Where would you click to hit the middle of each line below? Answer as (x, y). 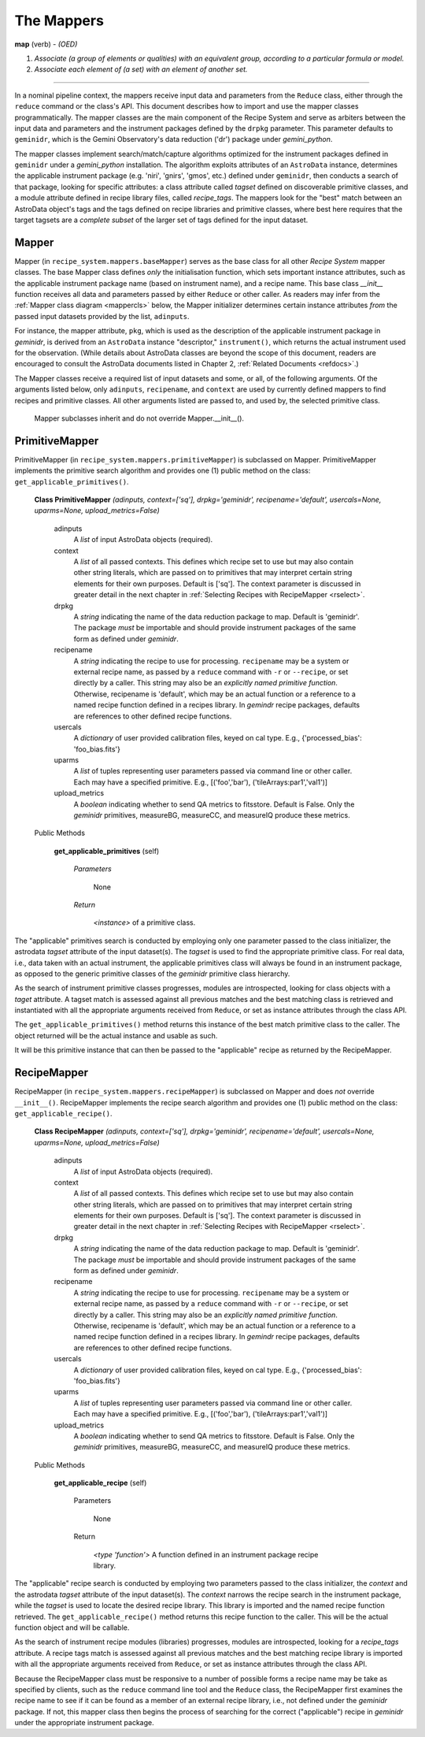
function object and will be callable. (72, 1628)
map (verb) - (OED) (46, 44)
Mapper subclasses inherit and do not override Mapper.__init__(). (139, 418)
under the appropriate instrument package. (84, 1723)
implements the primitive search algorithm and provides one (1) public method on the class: (163, 471)
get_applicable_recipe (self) (100, 1483)
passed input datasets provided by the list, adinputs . (102, 316)
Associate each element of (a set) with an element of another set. (141, 69)
